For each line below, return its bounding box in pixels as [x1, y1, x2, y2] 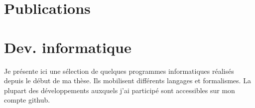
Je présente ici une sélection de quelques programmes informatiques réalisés [4, 65, 234, 76]
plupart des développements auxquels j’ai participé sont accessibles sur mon [4, 85, 235, 95]
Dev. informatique [4, 37, 131, 57]
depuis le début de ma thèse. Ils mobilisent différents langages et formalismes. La [4, 75, 251, 86]
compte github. [4, 95, 50, 105]
